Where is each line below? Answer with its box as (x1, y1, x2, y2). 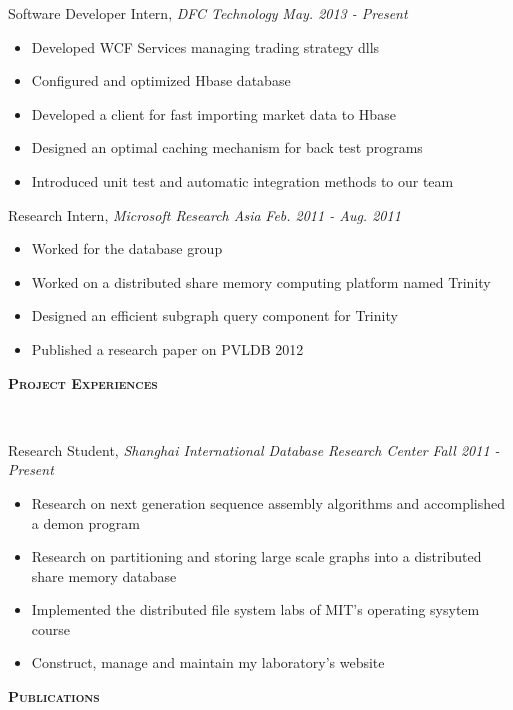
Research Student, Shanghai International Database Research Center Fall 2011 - (8, 439, 500, 460)
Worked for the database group (31, 238, 223, 259)
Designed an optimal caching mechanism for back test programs (31, 137, 423, 158)
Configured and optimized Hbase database (31, 70, 291, 91)
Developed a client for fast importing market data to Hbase (31, 103, 396, 124)
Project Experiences (8, 372, 158, 393)
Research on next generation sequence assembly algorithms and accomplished (31, 492, 506, 513)
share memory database (31, 565, 177, 586)
